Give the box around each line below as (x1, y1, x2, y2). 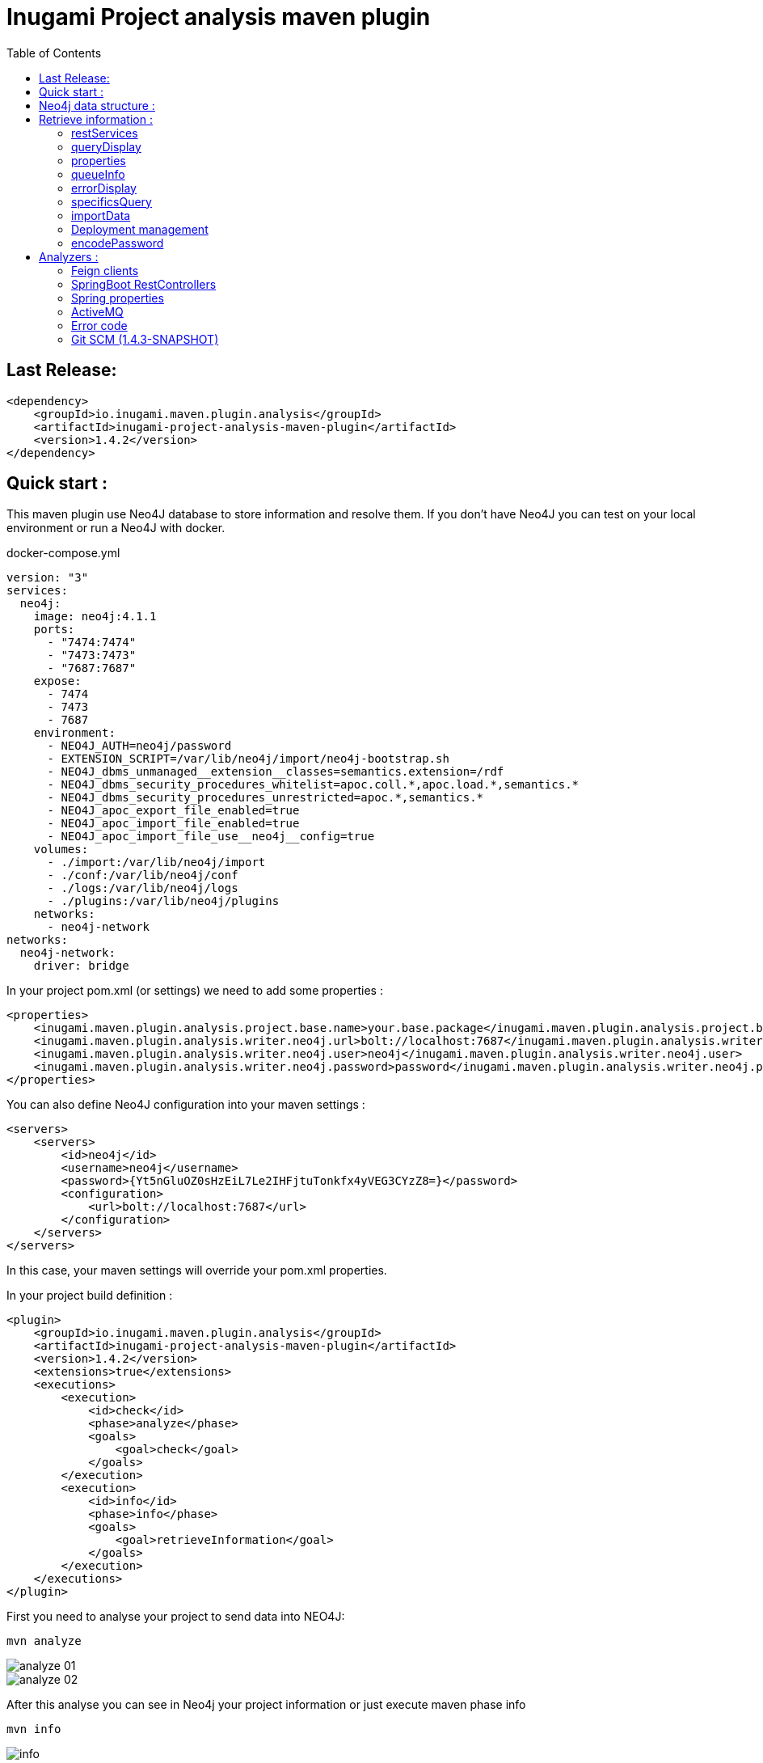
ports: (33, 623, 75, 636)
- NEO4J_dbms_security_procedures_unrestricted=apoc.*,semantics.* (47, 791, 484, 805)
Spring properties (71, 290, 164, 305)
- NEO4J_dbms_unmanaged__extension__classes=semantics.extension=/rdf (47, 765, 504, 779)
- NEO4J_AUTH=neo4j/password (47, 739, 232, 753)
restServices (71, 125, 138, 140)
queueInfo (71, 167, 125, 181)
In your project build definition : (6, 1288, 173, 1303)
